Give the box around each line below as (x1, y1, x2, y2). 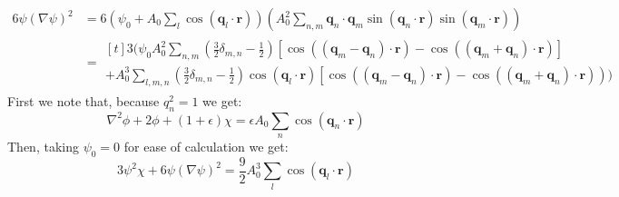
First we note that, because (7, 91, 160, 110)
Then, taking (7, 136, 79, 155)
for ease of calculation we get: (123, 136, 289, 155)
